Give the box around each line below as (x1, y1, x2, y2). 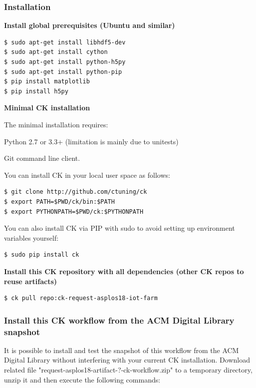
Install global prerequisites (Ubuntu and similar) (4, 20, 175, 30)
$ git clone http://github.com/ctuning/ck (4, 188, 147, 196)
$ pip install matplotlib (4, 78, 90, 85)
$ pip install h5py (4, 87, 68, 95)
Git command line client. (4, 153, 80, 163)
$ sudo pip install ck (4, 251, 79, 259)
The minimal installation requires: (4, 119, 108, 129)
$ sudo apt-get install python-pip (4, 68, 122, 75)
